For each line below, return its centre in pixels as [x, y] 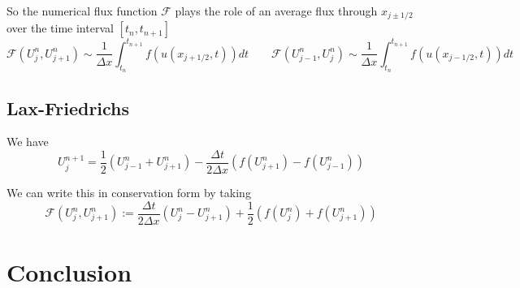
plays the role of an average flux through [276, 11]
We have [28, 142]
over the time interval [60, 28]
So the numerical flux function [82, 11]
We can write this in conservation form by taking [129, 193]
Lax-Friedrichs [68, 107]
